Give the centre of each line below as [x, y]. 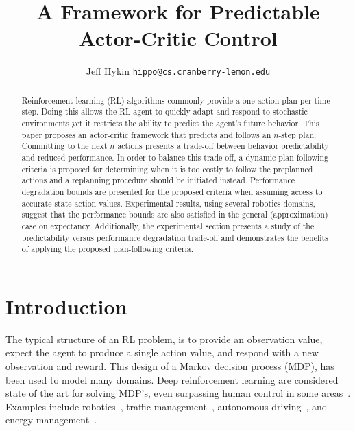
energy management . [51, 420]
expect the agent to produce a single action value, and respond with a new [162, 352]
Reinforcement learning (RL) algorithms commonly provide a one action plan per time [176, 100]
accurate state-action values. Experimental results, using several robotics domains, [168, 203]
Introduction [66, 306]
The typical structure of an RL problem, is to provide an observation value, [164, 339]
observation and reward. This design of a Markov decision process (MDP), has [170, 366]
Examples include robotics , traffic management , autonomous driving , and [167, 406]
